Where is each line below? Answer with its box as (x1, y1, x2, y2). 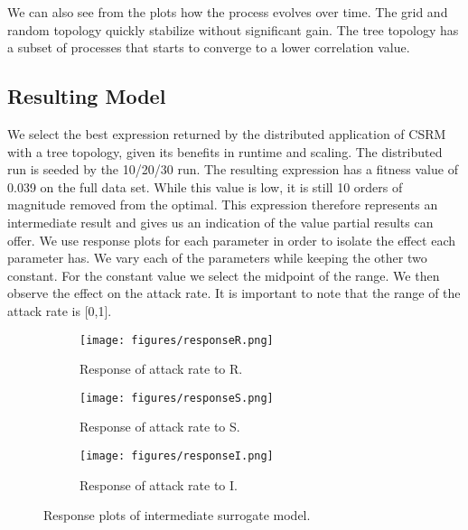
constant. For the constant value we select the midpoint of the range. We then (7, 265, 440, 284)
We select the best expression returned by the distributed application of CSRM (7, 124, 446, 143)
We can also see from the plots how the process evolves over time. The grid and (7, 3, 448, 21)
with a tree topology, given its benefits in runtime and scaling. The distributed (7, 142, 443, 161)
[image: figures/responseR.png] (80, 333, 274, 347)
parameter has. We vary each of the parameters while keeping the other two (7, 248, 427, 267)
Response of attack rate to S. (80, 417, 240, 436)
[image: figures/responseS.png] (80, 391, 274, 404)
